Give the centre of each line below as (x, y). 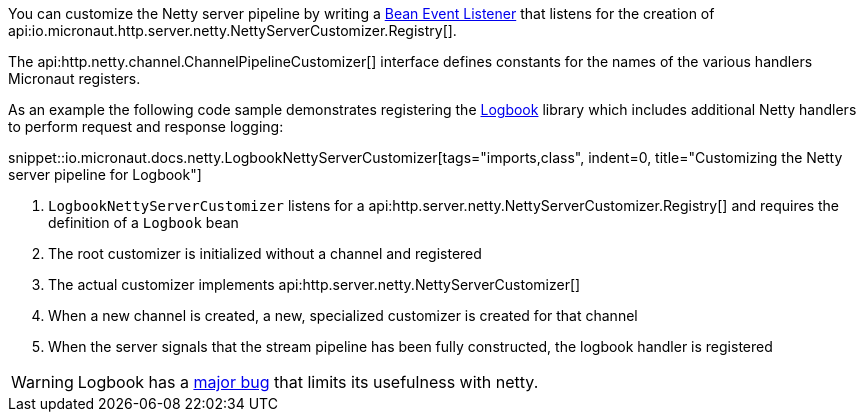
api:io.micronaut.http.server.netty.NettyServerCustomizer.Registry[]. (232, 30)
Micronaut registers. (74, 78)
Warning (42, 382)
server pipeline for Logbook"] (105, 174)
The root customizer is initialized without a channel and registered (265, 253)
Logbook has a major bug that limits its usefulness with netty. (308, 382)
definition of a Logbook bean (143, 222)
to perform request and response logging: (146, 126)
